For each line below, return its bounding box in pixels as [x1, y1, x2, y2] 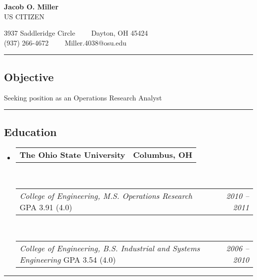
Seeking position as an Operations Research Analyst [4, 92, 162, 102]
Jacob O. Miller [4, 1, 59, 11]
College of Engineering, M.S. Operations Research [19, 189, 192, 201]
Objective [4, 69, 54, 84]
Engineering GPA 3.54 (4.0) [19, 253, 116, 265]
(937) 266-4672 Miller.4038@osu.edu [4, 37, 127, 47]
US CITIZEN [4, 11, 44, 21]
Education [4, 124, 57, 139]
